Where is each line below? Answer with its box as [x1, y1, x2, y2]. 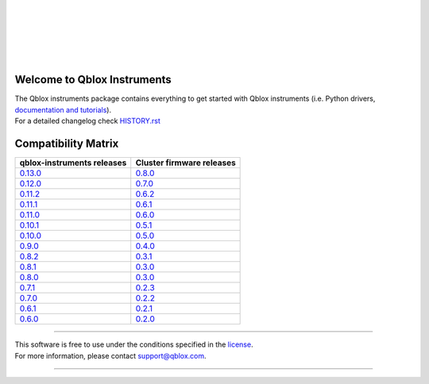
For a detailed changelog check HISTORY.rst [14, 116, 160, 126]
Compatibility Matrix [14, 137, 119, 151]
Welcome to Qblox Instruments [14, 73, 172, 86]
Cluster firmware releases [135, 157, 236, 168]
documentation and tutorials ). [14, 105, 111, 114]
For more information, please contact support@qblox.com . [14, 351, 207, 360]
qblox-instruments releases [19, 157, 127, 168]
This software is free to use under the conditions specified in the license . [14, 340, 253, 349]
